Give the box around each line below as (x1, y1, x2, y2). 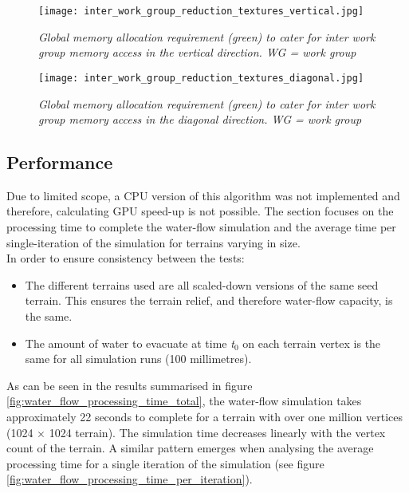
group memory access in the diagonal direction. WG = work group (38, 111, 362, 128)
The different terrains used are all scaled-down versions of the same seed (25, 276, 379, 293)
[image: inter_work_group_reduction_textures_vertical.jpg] (38, 6, 364, 17)
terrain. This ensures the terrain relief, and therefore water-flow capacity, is (25, 292, 393, 309)
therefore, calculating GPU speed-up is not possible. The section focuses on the (6, 203, 394, 219)
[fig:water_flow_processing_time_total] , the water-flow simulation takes (6, 392, 362, 409)
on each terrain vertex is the (242, 334, 381, 351)
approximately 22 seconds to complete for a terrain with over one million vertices (6, 408, 403, 425)
